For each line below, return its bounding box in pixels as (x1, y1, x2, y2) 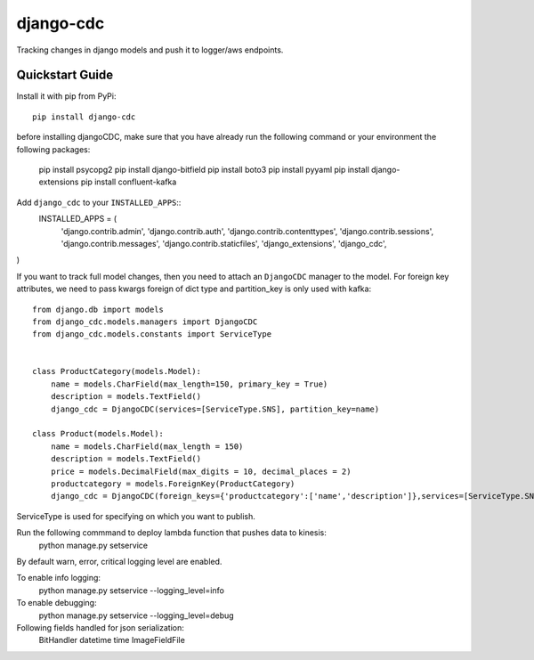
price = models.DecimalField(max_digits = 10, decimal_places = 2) (50, 466, 352, 477)
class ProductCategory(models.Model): (32, 366, 202, 377)
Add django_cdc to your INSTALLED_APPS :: (16, 197, 182, 208)
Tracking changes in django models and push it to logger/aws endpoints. (16, 45, 284, 55)
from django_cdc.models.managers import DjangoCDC (32, 316, 258, 327)
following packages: (16, 143, 91, 155)
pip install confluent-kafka (80, 176, 177, 187)
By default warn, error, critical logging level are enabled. (16, 556, 222, 566)
